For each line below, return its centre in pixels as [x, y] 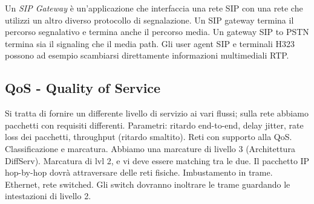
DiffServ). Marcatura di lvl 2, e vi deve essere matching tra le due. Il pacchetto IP [157, 160]
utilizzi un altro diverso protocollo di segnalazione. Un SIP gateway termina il [149, 20]
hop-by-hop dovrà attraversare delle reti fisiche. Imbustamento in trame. [139, 172]
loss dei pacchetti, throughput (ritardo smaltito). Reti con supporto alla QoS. [149, 137]
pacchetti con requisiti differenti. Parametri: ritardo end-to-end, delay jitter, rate [154, 125]
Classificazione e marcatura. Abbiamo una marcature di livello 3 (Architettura [150, 148]
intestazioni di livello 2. [48, 196]
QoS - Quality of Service [83, 88]
